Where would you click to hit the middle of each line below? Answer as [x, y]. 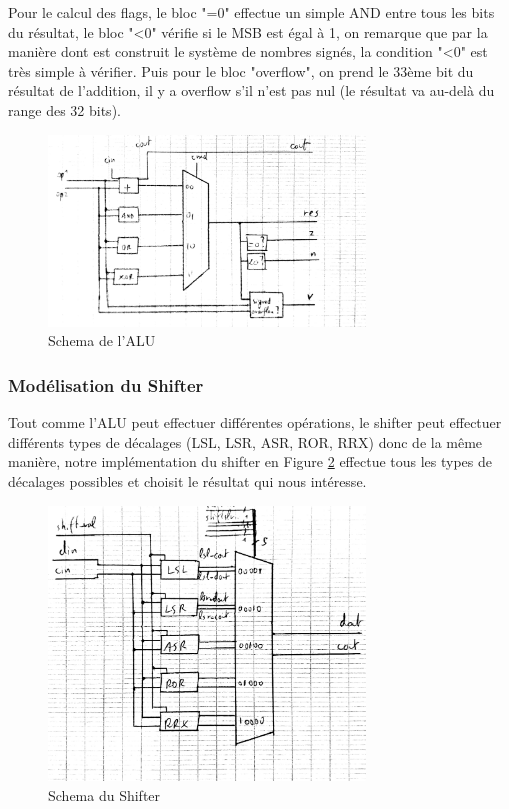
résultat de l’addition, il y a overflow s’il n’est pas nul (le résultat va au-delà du [251, 90]
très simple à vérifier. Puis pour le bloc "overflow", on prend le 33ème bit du [241, 70]
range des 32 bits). [64, 109]
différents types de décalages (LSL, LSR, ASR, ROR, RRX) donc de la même [245, 441]
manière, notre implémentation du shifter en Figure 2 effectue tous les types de [250, 461]
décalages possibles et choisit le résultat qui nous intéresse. [187, 480]
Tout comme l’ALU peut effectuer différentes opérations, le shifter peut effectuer [255, 422]
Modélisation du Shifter [106, 384]
